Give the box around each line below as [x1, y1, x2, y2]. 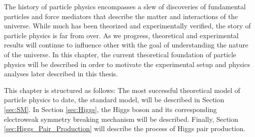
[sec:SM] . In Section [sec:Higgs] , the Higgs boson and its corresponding [4, 104, 217, 114]
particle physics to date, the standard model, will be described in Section [4, 94, 224, 105]
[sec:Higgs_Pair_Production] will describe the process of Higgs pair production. [4, 123, 246, 134]
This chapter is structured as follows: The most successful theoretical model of [4, 85, 240, 95]
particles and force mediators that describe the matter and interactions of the [4, 11, 238, 21]
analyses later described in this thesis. [4, 68, 118, 79]
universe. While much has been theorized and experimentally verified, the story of [4, 21, 251, 31]
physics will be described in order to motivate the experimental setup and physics [4, 59, 250, 69]
